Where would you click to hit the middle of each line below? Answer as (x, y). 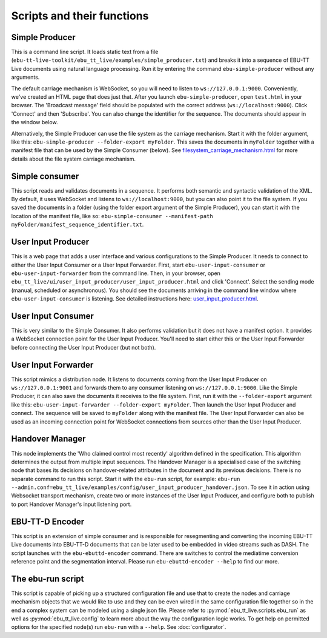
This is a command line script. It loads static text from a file (85, 52)
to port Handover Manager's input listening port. (71, 504)
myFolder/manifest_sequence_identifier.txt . (78, 225)
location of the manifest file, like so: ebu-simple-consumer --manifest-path (112, 216)
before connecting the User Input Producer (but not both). (84, 347)
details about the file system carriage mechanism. (74, 159)
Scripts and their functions (80, 16)
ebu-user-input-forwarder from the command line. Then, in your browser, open (116, 273)
